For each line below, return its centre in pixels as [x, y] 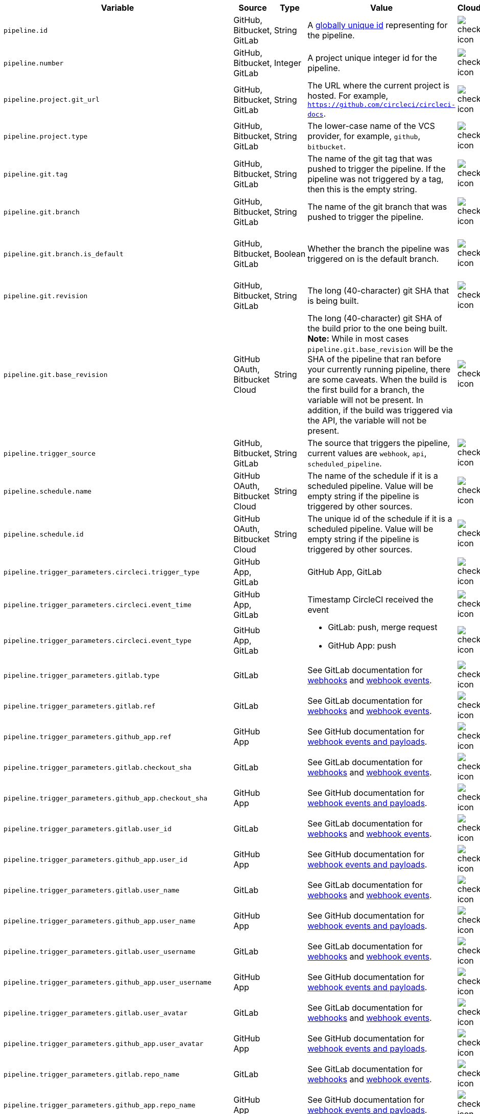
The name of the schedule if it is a [373, 476]
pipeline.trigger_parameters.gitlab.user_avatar [96, 1013]
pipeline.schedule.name [48, 491]
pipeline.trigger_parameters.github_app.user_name [100, 921]
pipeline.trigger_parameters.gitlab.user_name [92, 890]
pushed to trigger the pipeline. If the [377, 169]
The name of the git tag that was [370, 159]
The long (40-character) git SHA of [375, 318]
